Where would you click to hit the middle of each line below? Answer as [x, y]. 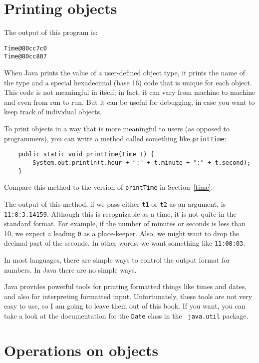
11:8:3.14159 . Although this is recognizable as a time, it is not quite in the [120, 213]
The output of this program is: [51, 32]
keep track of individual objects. [53, 112]
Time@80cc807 [25, 57]
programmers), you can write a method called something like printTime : [115, 138]
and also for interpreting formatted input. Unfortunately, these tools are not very [128, 296]
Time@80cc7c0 [25, 48]
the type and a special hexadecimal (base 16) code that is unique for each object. [128, 82]
